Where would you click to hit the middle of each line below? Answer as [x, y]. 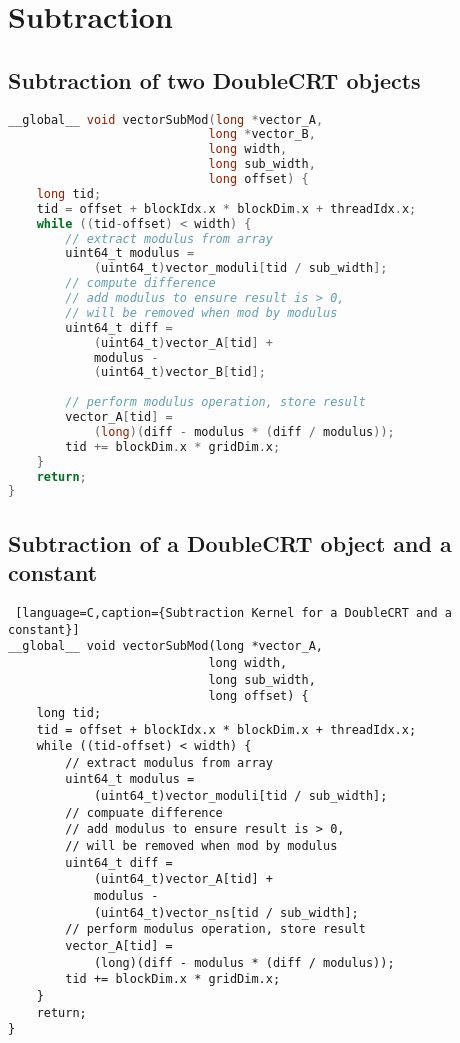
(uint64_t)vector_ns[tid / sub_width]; [226, 912]
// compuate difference [144, 812]
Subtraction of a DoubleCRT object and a [230, 542]
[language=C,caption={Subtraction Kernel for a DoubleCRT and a [233, 612]
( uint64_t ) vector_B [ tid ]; [179, 372]
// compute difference [140, 283]
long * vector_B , [262, 134]
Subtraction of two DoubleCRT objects [214, 79]
